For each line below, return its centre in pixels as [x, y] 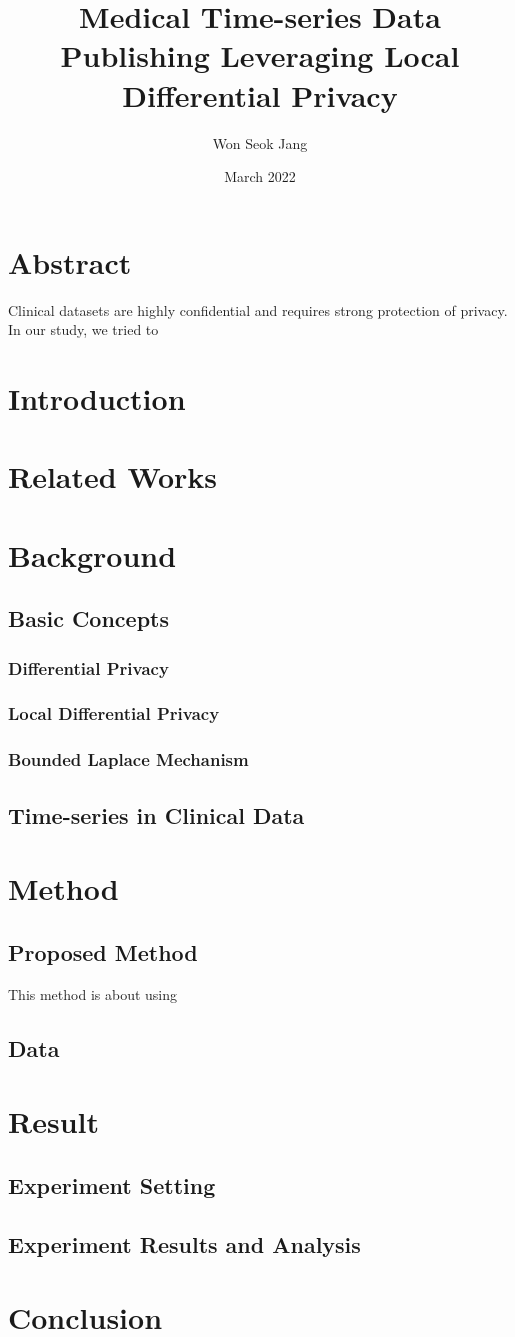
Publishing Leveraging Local [260, 55]
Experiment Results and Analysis [184, 1243]
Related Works [113, 476]
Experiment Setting [112, 1184]
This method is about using [93, 993]
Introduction [97, 398]
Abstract [70, 261]
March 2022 [260, 176]
